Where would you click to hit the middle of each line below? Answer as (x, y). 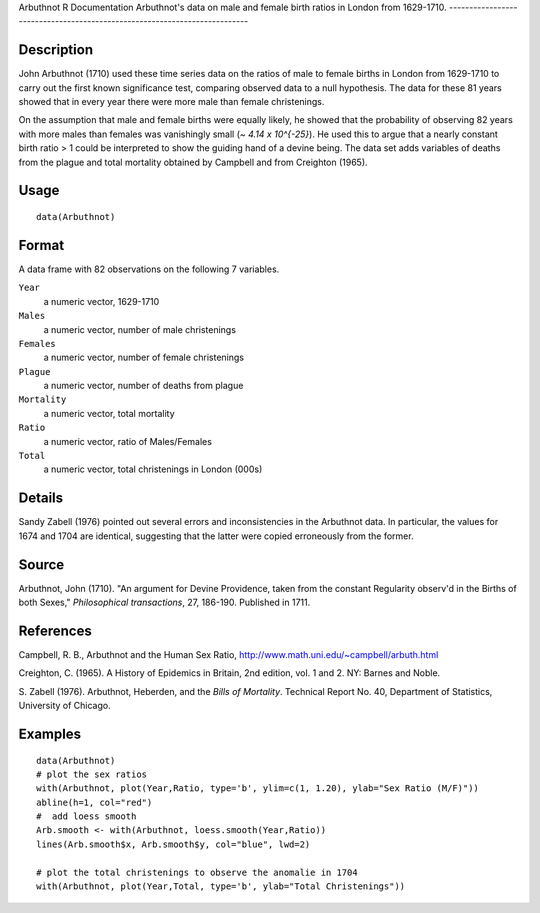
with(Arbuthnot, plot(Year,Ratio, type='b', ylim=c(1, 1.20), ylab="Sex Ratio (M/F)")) (258, 788)
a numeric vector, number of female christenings (144, 357)
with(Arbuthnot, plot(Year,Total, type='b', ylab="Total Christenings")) (221, 886)
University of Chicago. (64, 706)
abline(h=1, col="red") (94, 802)
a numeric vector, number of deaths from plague (143, 386)
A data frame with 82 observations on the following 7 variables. (149, 269)
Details (41, 498)
